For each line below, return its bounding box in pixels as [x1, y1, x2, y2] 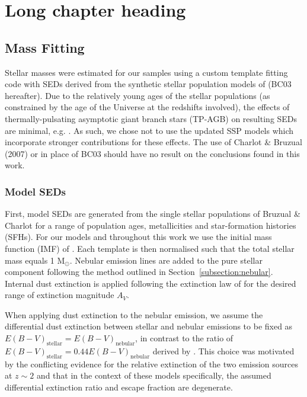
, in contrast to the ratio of [135, 332, 234, 344]
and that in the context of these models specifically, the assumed [36, 369, 271, 382]
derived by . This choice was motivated [152, 344, 295, 357]
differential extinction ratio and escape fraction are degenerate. [5, 380, 233, 393]
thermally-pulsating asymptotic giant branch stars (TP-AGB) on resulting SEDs [5, 112, 298, 124]
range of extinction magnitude [5, 289, 114, 301]
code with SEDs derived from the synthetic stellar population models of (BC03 [5, 78, 292, 90]
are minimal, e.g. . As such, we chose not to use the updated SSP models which [5, 124, 294, 136]
